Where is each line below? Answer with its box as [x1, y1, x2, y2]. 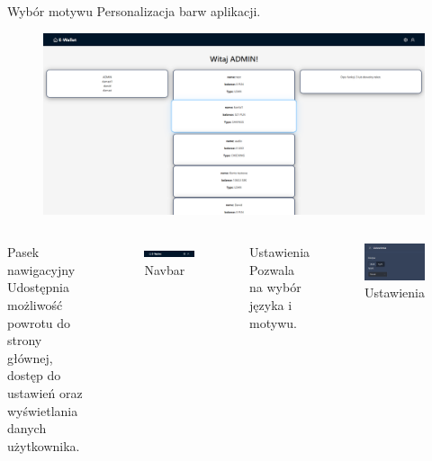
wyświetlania [7, 401, 78, 420]
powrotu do [7, 313, 71, 332]
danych [7, 419, 47, 438]
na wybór [249, 278, 301, 297]
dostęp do [7, 366, 61, 385]
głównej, [7, 348, 53, 367]
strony [7, 331, 42, 350]
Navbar [144, 260, 185, 279]
